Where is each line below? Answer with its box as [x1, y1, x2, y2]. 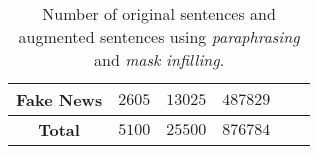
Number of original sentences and [42, 2, 276, 25]
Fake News [16, 88, 103, 111]
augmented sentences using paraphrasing [18, 25, 300, 48]
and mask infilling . [94, 48, 225, 71]
